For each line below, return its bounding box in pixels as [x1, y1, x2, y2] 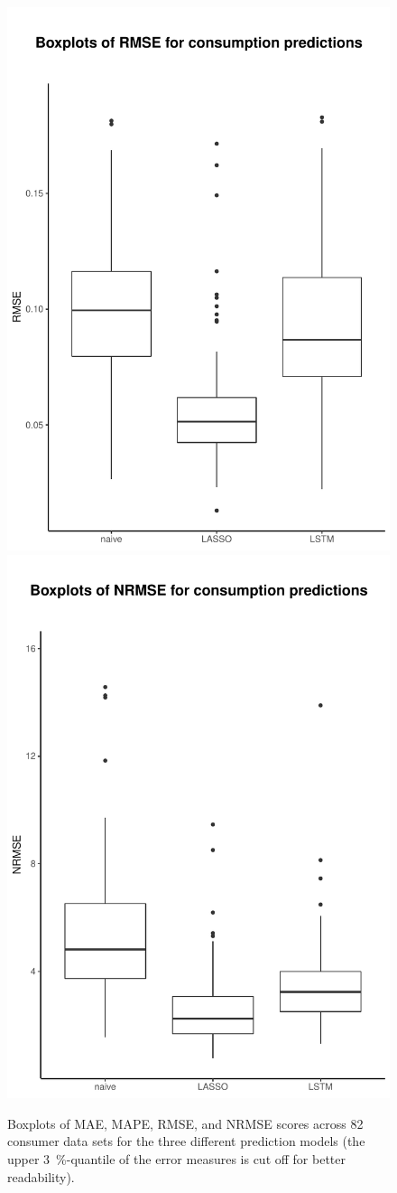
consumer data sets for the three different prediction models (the [7, 1132, 365, 1151]
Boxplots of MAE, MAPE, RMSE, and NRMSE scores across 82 [7, 1113, 364, 1132]
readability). [7, 1167, 75, 1186]
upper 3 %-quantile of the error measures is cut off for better [7, 1150, 346, 1169]
